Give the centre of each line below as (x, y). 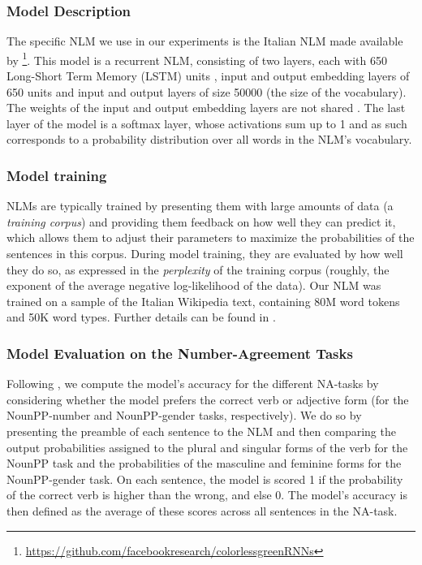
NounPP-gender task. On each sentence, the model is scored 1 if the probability (205, 479)
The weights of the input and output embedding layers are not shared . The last (206, 108)
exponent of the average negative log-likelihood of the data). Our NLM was (194, 285)
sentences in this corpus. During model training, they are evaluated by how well (205, 254)
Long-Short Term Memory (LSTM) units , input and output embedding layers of (208, 76)
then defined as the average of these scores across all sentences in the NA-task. (202, 510)
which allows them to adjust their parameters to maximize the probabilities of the (211, 237)
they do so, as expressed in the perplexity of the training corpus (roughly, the (198, 269)
